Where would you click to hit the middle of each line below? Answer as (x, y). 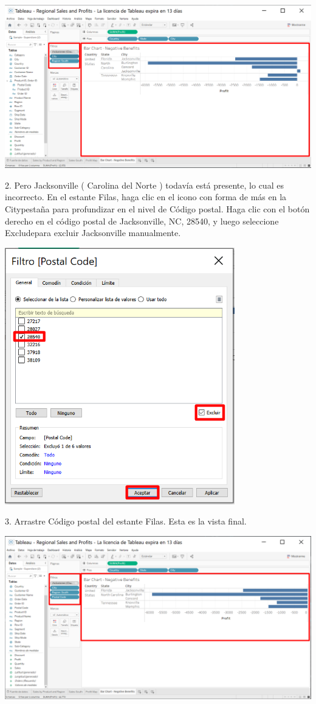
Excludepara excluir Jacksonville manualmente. (93, 233)
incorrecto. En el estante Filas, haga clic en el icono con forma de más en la (146, 197)
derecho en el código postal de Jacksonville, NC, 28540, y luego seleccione (142, 221)
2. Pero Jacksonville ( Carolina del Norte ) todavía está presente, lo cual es (144, 185)
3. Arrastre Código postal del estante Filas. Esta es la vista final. (126, 521)
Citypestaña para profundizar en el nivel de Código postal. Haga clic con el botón (157, 209)
